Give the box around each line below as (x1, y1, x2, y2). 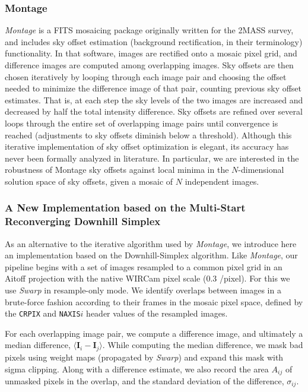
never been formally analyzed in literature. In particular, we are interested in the (5, 151, 299, 164)
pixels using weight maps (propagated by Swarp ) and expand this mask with (5, 350, 284, 363)
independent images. (185, 175, 259, 187)
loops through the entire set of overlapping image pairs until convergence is (5, 116, 278, 129)
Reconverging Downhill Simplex (5, 214, 161, 229)
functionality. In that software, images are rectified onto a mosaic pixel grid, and (5, 47, 297, 59)
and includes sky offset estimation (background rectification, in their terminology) (5, 35, 303, 48)
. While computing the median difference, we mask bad (102, 339, 303, 351)
